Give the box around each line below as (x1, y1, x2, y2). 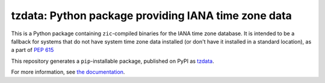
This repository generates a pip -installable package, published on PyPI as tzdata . (11, 57, 214, 64)
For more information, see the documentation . (11, 69, 125, 76)
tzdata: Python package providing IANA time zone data (11, 9, 292, 22)
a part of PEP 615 (11, 47, 54, 54)
